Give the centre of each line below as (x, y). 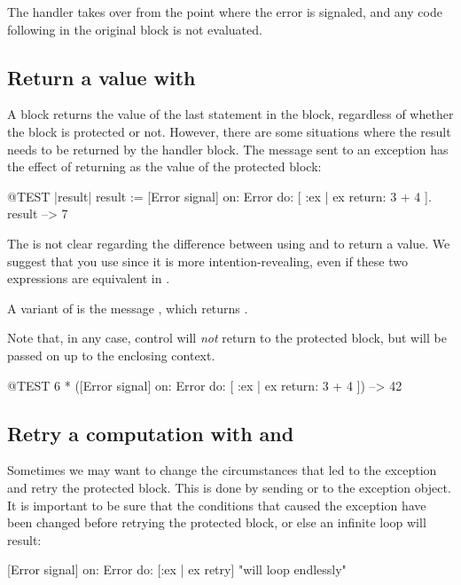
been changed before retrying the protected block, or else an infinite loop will (217, 522)
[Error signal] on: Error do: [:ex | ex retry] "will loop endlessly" (177, 569)
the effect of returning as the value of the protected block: (164, 166)
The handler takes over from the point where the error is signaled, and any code (225, 12)
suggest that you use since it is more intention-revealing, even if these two (207, 261)
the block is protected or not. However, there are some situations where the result (229, 131)
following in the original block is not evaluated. (135, 29)
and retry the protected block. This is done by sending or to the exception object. (229, 487)
